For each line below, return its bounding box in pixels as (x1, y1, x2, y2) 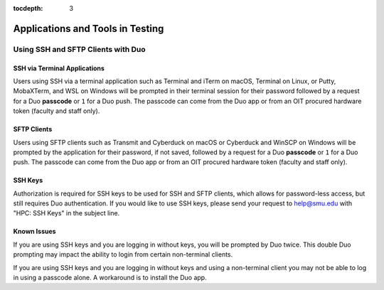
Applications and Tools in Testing (13, 22, 164, 35)
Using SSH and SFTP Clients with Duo (13, 44, 146, 54)
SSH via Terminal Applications (13, 64, 105, 72)
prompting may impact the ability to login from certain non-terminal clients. (13, 250, 233, 259)
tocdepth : (13, 4, 43, 12)
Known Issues (13, 227, 56, 236)
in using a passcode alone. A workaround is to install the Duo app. (13, 274, 207, 282)
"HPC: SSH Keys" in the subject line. (13, 209, 120, 217)
